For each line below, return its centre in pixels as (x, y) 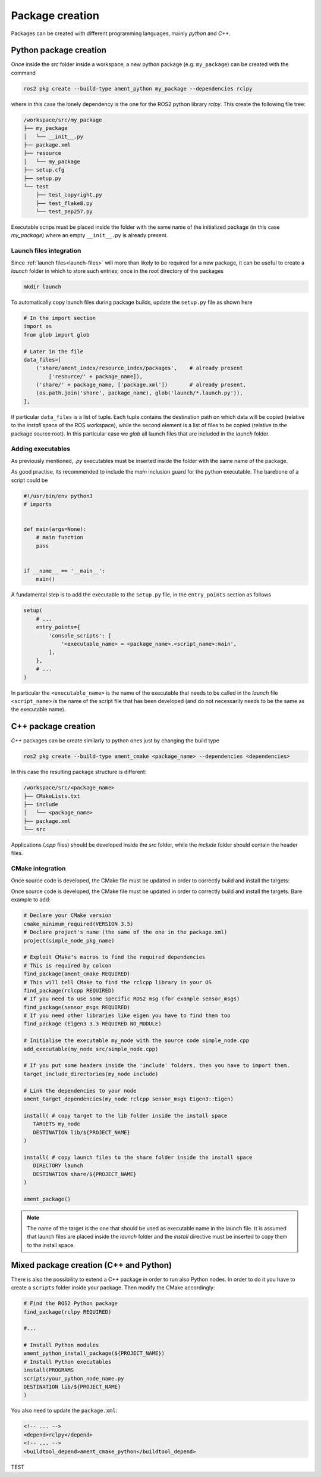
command (23, 73)
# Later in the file (53, 351)
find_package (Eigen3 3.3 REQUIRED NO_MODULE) (92, 1024)
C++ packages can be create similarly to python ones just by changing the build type (115, 741)
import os (38, 327)
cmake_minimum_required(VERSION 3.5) (78, 924)
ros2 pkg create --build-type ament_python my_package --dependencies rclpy (138, 88)
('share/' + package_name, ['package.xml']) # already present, (141, 385)
